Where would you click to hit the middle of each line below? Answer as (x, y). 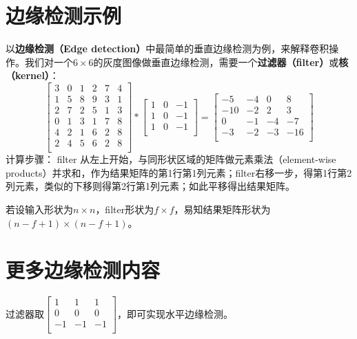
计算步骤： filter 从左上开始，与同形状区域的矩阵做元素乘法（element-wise (171, 159)
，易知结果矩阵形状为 (222, 209)
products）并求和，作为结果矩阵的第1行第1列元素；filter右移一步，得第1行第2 (179, 172)
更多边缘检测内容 (83, 270)
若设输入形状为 (39, 209)
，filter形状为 (125, 209)
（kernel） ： (32, 75)
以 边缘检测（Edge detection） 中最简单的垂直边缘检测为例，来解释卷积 (167, 48)
